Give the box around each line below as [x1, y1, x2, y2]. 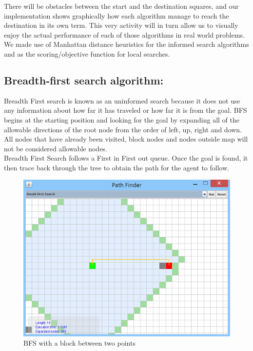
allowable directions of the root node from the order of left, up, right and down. [4, 124, 242, 134]
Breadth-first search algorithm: [4, 72, 164, 87]
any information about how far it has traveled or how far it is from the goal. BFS [4, 105, 247, 115]
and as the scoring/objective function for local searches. [4, 48, 170, 59]
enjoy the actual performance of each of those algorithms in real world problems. [4, 29, 245, 40]
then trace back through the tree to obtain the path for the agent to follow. [4, 162, 230, 172]
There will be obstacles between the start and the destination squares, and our [4, 1, 239, 11]
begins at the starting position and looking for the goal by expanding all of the [4, 114, 239, 124]
